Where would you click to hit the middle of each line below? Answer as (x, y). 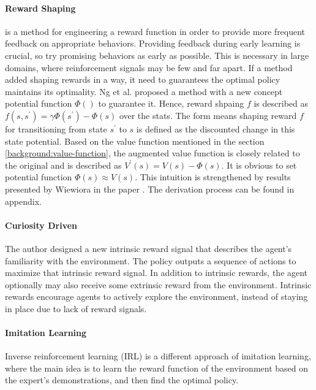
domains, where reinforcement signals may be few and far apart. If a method (149, 67)
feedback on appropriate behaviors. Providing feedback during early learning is (153, 43)
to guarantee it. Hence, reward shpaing (171, 103)
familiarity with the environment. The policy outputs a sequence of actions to (151, 260)
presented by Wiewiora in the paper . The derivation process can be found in (150, 189)
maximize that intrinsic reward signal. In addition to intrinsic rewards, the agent (156, 273)
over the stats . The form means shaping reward (208, 115)
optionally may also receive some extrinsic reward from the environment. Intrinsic (158, 284)
